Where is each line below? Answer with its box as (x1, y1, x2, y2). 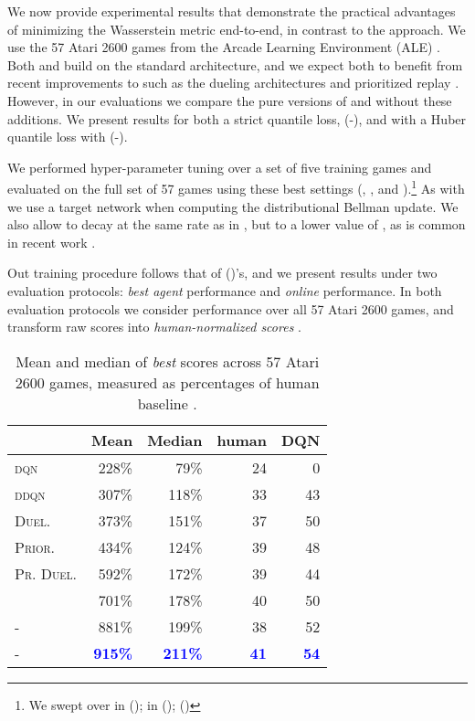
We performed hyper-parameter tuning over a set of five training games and (7, 157, 432, 176)
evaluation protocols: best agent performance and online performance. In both (7, 281, 442, 300)
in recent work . (7, 232, 96, 251)
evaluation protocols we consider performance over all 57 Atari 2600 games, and (7, 299, 454, 318)
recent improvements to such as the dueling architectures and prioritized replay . (7, 73, 459, 92)
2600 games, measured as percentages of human (15, 371, 320, 393)
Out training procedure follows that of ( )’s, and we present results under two (7, 263, 438, 282)
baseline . (137, 392, 197, 414)
